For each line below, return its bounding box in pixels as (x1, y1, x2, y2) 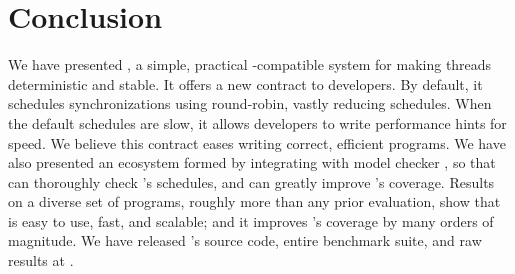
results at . (8, 250, 74, 271)
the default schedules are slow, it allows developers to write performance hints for (8, 112, 507, 133)
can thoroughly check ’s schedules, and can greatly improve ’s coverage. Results (8, 171, 495, 192)
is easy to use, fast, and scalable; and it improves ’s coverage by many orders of (8, 210, 494, 231)
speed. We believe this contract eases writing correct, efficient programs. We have (8, 132, 506, 153)
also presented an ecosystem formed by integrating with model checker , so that (8, 152, 496, 173)
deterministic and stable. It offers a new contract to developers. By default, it (8, 73, 483, 94)
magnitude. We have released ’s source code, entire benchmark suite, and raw (8, 230, 482, 251)
